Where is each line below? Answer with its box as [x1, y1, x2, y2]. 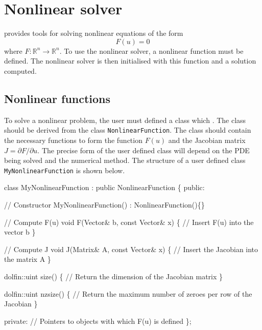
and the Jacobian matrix [168, 134, 246, 145]
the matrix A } [4, 254, 51, 264]
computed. [4, 65, 37, 76]
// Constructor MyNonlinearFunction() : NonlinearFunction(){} [4, 199, 205, 210]
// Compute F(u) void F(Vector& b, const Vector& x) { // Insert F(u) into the [4, 216, 254, 227]
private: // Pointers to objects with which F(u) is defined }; [4, 315, 192, 326]
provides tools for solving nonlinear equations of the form [4, 28, 183, 38]
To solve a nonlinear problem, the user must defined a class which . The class [4, 114, 246, 125]
